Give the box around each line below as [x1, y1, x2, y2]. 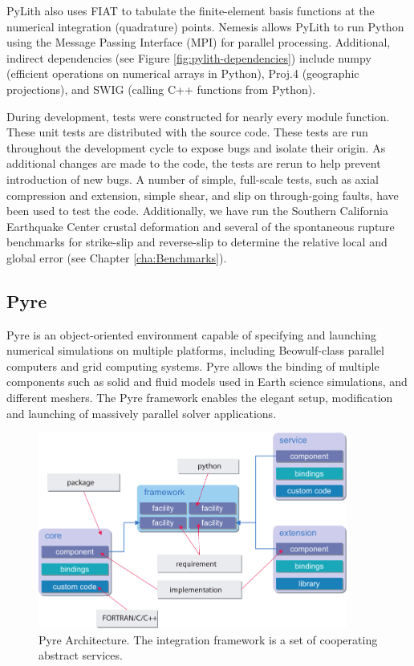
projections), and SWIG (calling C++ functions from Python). [6, 80, 316, 97]
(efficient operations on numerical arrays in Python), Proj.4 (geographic [6, 65, 359, 82]
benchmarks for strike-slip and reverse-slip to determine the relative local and [6, 234, 388, 250]
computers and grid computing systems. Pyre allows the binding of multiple [6, 357, 379, 374]
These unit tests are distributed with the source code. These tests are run [6, 124, 368, 140]
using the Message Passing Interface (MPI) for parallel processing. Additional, [6, 34, 391, 51]
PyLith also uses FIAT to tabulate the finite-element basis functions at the [6, 2, 375, 18]
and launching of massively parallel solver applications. [6, 404, 277, 421]
